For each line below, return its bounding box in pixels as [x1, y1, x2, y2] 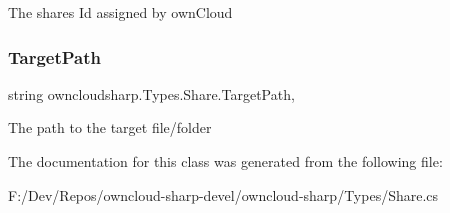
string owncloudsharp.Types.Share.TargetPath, [8, 83, 295, 104]
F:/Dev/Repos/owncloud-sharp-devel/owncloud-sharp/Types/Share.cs [8, 184, 439, 205]
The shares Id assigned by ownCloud [8, 2, 233, 22]
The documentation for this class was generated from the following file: [8, 151, 443, 171]
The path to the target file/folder [8, 117, 212, 138]
